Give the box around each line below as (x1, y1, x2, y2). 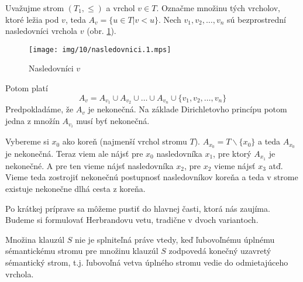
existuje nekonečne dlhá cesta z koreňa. (5, 183, 146, 195)
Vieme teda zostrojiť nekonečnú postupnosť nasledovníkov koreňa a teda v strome (5, 171, 298, 183)
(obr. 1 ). (87, 25, 116, 37)
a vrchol (106, 2, 135, 13)
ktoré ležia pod (5, 13, 59, 25)
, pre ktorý (213, 147, 252, 160)
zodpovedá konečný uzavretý (168, 245, 271, 257)
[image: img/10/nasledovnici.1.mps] (29, 45, 171, 54)
